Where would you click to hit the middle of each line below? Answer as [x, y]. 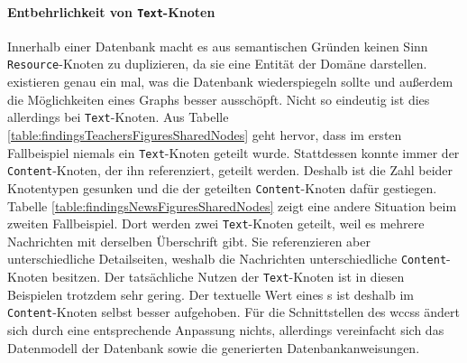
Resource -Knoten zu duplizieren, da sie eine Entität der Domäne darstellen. [217, 64]
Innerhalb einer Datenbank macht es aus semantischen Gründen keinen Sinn [218, 46]
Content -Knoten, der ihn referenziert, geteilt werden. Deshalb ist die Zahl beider [230, 170]
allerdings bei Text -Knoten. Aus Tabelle [118, 117]
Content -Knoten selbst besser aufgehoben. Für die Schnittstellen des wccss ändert [233, 312]
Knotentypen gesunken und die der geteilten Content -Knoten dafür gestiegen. [222, 187]
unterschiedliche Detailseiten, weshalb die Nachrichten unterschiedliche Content [227, 259]
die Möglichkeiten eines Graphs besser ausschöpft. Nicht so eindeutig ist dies [219, 99]
